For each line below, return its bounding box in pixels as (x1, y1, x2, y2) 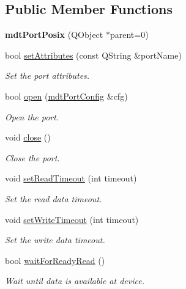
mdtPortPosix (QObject (5, 28, 103, 41)
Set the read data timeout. (5, 192, 102, 205)
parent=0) (110, 28, 149, 41)
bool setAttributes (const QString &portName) (5, 48, 182, 61)
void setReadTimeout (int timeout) (5, 172, 137, 185)
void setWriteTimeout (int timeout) (5, 213, 139, 225)
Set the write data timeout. (5, 233, 105, 246)
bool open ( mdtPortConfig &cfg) (5, 89, 128, 102)
